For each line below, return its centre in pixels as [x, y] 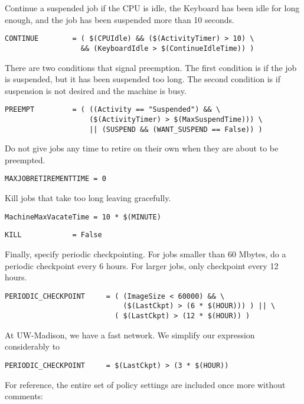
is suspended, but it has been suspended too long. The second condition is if [143, 79]
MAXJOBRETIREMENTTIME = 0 [55, 179]
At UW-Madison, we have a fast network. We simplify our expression [130, 334]
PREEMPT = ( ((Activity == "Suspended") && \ [113, 110]
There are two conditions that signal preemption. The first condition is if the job [151, 67]
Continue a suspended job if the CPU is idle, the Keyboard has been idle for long [152, 8]
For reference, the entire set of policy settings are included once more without [145, 384]
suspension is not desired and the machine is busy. [96, 90]
